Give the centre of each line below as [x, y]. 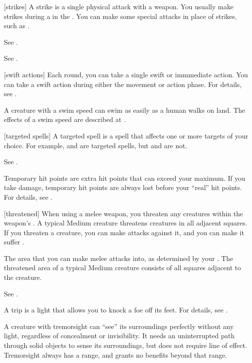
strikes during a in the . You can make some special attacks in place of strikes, [120, 16]
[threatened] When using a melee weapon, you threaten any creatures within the [124, 213]
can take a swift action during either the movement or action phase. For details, [123, 84]
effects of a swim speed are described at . [65, 119]
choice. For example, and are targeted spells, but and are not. [96, 145]
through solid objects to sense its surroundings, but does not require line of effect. [126, 345]
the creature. [23, 277]
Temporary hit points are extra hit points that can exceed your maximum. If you [125, 178]
